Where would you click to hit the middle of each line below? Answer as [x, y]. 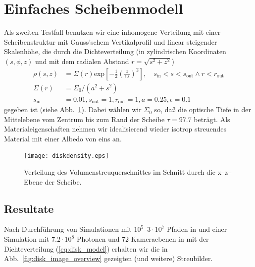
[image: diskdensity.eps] [66, 156]
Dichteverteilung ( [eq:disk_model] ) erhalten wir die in [86, 248]
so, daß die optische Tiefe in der [203, 109]
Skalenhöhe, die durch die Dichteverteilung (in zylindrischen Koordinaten [115, 51]
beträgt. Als [212, 119]
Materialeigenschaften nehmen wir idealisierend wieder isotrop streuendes [115, 129]
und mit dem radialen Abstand [82, 61]
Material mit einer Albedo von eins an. [63, 138]
